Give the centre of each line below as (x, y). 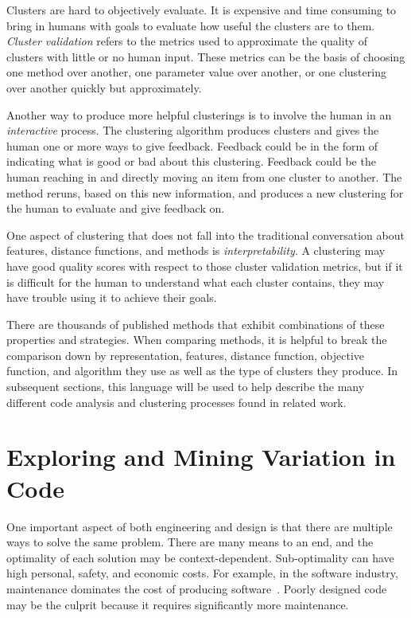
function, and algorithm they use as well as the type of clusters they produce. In (202, 371)
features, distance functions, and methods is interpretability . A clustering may (196, 250)
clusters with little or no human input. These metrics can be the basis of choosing (206, 56)
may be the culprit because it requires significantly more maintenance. (178, 604)
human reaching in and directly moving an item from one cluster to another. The (204, 176)
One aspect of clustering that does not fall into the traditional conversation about (205, 235)
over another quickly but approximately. (104, 87)
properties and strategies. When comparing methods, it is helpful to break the (197, 340)
